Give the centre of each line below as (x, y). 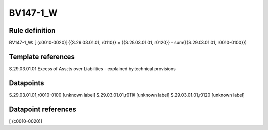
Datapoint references (43, 109)
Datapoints (27, 83)
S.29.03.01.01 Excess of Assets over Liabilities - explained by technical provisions (92, 68)
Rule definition (32, 31)
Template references (42, 57)
